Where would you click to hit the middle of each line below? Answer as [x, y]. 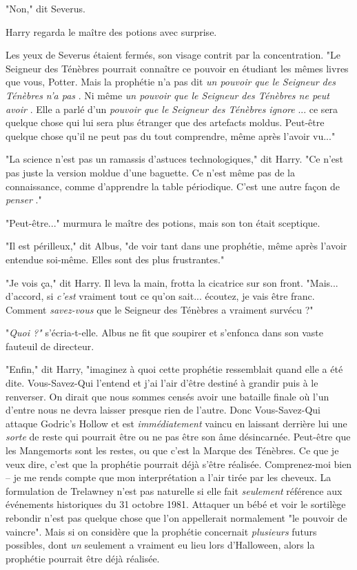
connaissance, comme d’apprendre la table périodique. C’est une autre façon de [173, 186]
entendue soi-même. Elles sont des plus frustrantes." [115, 259]
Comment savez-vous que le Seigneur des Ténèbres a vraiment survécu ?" [160, 309]
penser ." [24, 200]
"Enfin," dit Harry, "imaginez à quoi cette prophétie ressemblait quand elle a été [174, 369]
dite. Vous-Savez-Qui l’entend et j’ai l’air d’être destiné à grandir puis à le [162, 383]
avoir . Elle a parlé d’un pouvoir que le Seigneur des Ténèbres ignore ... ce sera [172, 109]
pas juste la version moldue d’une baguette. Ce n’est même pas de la [150, 172]
